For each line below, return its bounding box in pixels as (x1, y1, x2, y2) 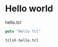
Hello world (5, 3, 54, 14)
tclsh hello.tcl (5, 38, 39, 43)
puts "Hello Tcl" (5, 29, 41, 34)
